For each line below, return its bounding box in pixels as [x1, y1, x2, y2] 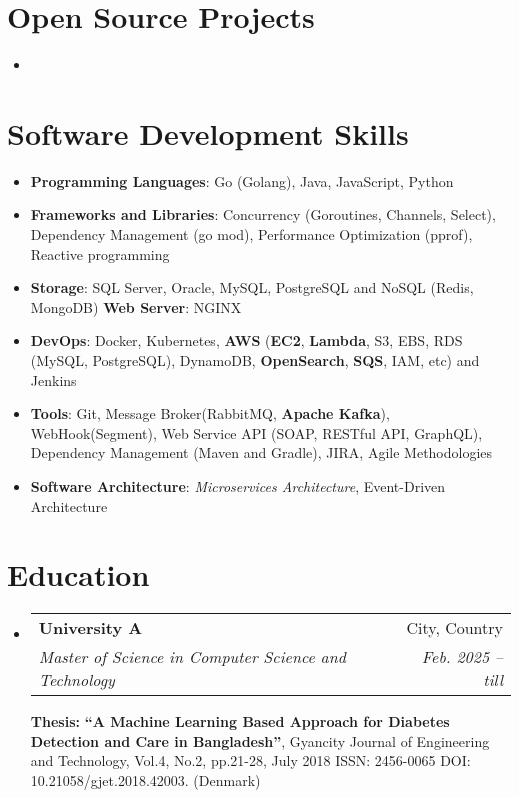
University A [38, 616, 143, 640]
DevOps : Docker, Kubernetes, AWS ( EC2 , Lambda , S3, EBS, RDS [30, 330, 463, 351]
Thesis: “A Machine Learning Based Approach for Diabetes [30, 711, 450, 732]
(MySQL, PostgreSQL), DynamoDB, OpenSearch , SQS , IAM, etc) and [30, 350, 480, 370]
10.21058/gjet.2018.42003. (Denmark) [30, 770, 261, 791]
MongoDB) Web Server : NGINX [30, 296, 242, 317]
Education [7, 554, 150, 595]
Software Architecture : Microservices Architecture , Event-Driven [30, 475, 446, 496]
